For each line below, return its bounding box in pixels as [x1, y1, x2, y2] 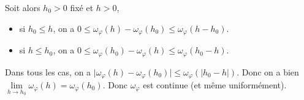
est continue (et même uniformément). [143, 78, 287, 91]
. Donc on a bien [237, 65, 299, 78]
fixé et [70, 1, 94, 13]
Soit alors [5, 1, 40, 13]
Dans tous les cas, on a [5, 65, 91, 78]
